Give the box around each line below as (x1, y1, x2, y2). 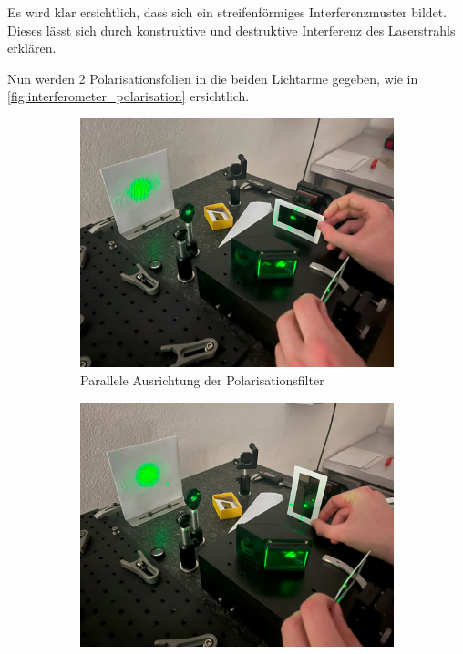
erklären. (7, 38, 57, 57)
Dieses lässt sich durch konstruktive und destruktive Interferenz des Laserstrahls (7, 20, 456, 39)
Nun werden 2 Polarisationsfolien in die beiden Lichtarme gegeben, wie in (7, 68, 418, 87)
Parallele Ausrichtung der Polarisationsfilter (80, 371, 324, 390)
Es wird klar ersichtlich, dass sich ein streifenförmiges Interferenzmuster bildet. (7, 3, 448, 21)
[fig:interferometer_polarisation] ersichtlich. (7, 87, 250, 106)
